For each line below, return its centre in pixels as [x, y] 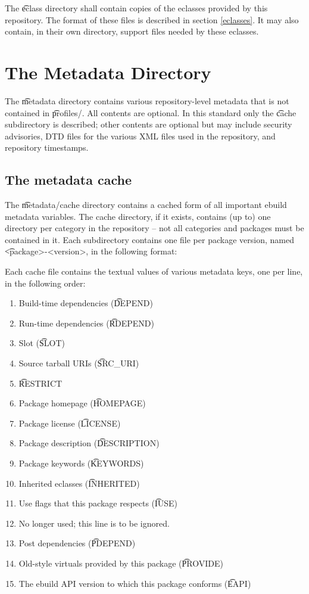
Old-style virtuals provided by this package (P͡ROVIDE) [121, 563]
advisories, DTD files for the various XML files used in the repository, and [140, 136]
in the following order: [45, 283]
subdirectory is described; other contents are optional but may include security [149, 124]
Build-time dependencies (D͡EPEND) [86, 303]
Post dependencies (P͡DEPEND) [77, 543]
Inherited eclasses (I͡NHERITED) [79, 483]
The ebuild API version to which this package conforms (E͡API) [135, 583]
